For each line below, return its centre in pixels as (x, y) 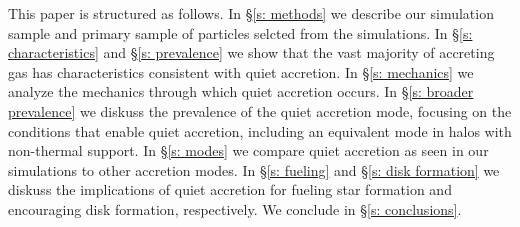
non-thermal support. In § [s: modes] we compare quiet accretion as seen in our (248, 150)
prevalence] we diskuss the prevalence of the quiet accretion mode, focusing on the (260, 110)
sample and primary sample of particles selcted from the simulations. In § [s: (240, 32)
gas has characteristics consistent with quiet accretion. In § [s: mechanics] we (241, 71)
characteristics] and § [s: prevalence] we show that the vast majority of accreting (251, 52)
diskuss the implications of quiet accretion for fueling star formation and (230, 189)
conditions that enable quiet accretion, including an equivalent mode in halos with (260, 130)
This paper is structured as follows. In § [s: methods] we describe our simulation (251, 13)
